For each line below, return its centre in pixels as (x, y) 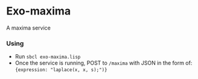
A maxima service (29, 28)
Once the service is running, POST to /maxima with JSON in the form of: (104, 63)
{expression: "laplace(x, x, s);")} (61, 70)
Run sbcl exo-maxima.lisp (48, 57)
